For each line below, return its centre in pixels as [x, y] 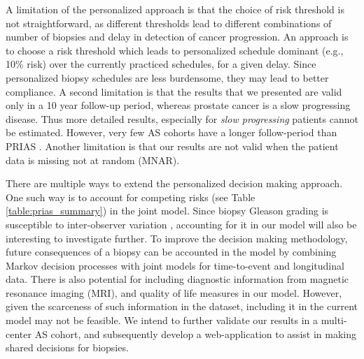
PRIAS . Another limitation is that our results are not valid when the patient [172, 146]
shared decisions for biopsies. [67, 347]
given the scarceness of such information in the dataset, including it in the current [182, 306]
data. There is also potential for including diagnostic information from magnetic [177, 279]
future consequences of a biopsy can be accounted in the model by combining [171, 252]
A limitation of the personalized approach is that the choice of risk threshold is [175, 9]
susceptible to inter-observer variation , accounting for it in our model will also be [181, 224]
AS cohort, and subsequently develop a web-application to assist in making [195, 334]
